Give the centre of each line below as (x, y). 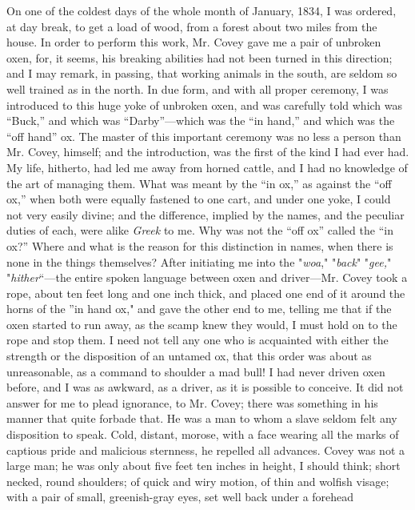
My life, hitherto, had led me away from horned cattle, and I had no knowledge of (207, 167)
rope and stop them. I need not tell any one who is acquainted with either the (198, 340)
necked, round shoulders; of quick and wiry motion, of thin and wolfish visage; (198, 481)
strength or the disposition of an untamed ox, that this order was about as (189, 356)
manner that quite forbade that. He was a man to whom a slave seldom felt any (202, 418)
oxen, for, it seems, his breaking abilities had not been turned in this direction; (200, 57)
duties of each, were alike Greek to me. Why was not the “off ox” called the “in (200, 230)
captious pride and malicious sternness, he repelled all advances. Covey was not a (206, 450)
